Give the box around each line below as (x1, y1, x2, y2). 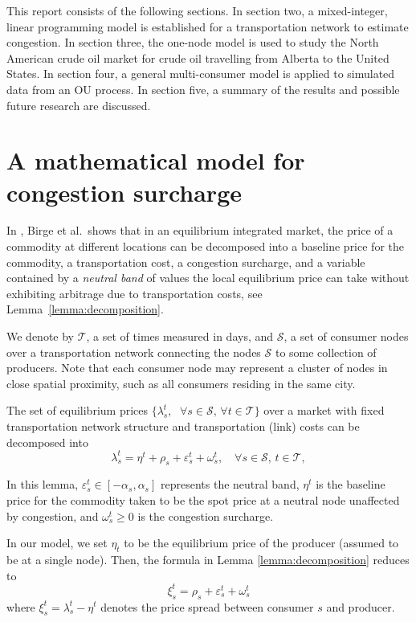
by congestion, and (6, 507, 99, 524)
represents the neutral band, (160, 476, 300, 493)
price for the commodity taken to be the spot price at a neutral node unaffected (6, 492, 400, 509)
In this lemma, (6, 476, 79, 493)
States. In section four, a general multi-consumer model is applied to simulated (6, 65, 395, 82)
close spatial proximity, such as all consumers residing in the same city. (6, 374, 356, 391)
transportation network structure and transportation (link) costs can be (6, 418, 360, 434)
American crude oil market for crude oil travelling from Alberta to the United (6, 49, 389, 66)
